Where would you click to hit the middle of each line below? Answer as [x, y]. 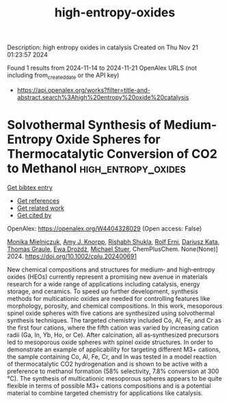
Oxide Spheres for [108, 140]
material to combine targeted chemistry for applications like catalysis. [105, 393]
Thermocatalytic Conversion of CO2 [112, 154]
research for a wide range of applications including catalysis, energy [104, 284]
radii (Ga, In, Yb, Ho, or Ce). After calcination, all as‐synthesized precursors [113, 335]
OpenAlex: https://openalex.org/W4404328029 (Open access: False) [105, 228]
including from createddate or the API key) [63, 76]
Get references [38, 200]
